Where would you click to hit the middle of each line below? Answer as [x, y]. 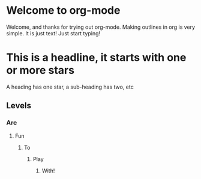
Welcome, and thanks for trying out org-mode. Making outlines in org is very [101, 27]
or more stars [40, 70]
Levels [19, 106]
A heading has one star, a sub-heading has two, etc [70, 87]
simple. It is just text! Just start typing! [53, 33]
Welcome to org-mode [63, 10]
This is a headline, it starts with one [96, 58]
